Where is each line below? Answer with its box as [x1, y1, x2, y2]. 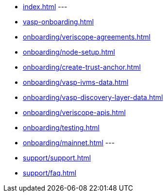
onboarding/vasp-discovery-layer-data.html [23, 93, 163, 101]
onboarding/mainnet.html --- [23, 138, 115, 147]
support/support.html [23, 154, 91, 162]
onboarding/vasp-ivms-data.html [23, 78, 129, 86]
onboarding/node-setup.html [23, 48, 115, 56]
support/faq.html [23, 169, 77, 177]
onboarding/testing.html [23, 123, 100, 132]
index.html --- [23, 2, 67, 11]
